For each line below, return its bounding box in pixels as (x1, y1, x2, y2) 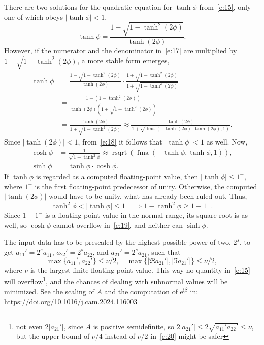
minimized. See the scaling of (4, 286, 94, 297)
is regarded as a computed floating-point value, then (36, 170, 199, 181)
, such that (147, 246, 181, 257)
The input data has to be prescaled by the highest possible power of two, (4, 237, 231, 247)
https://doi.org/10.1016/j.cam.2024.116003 (4, 296, 138, 307)
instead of (105, 331, 135, 341)
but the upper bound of (16, 331, 90, 341)
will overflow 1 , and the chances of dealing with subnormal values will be (4, 275, 228, 286)
